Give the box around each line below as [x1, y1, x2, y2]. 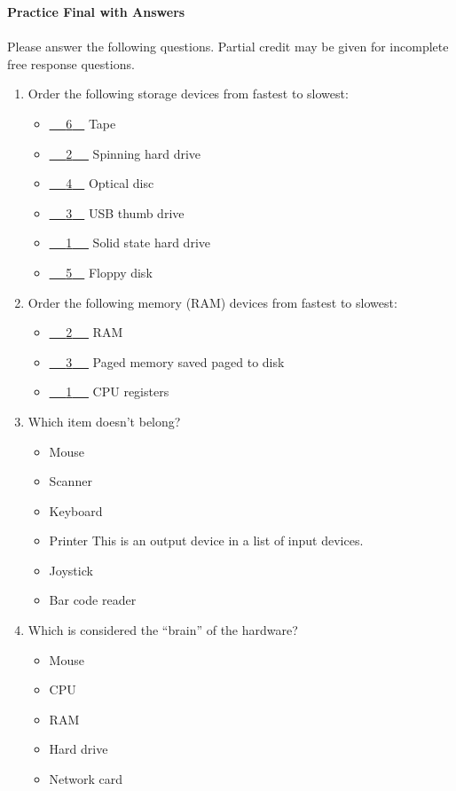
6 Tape [66, 114, 116, 132]
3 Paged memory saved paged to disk [66, 352, 285, 371]
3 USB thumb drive [66, 203, 185, 222]
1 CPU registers [66, 382, 169, 401]
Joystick [49, 560, 93, 579]
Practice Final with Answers [7, 3, 185, 20]
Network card [49, 770, 123, 788]
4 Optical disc [66, 174, 154, 192]
